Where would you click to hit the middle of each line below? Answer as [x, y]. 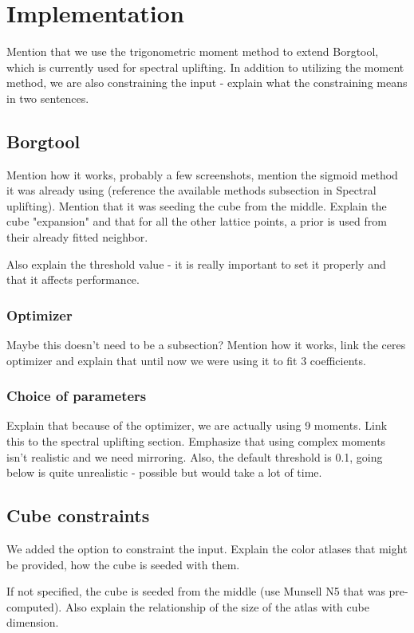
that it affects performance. [73, 279]
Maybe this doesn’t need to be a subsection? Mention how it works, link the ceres [206, 345]
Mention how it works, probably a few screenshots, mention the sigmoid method [202, 174]
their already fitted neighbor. [77, 237]
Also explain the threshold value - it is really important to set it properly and [196, 263]
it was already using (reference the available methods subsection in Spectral [191, 190]
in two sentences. [48, 98]
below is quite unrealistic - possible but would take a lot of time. [164, 472]
